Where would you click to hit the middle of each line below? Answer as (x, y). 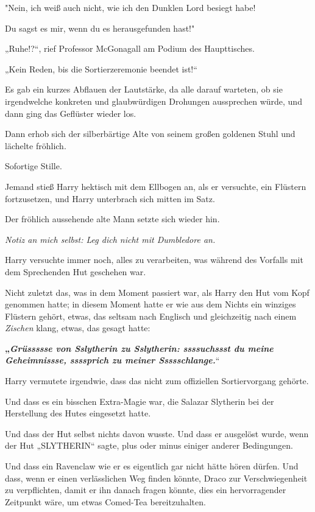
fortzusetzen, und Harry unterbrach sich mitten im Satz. (110, 198)
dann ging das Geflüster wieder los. (71, 113)
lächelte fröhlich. (36, 145)
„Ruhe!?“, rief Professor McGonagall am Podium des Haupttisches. (130, 48)
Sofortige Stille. (34, 166)
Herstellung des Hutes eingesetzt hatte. (78, 413)
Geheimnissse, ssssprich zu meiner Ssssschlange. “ (112, 360)
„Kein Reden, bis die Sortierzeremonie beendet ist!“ (101, 68)
